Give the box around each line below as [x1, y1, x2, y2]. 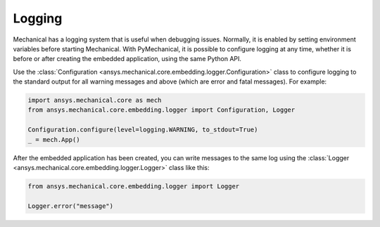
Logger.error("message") [27, 202, 114, 210]
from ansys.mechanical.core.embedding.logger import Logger [27, 183, 240, 190]
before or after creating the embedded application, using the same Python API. [13, 55, 242, 63]
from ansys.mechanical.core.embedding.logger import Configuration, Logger [27, 106, 296, 114]
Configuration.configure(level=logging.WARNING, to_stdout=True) [27, 126, 258, 134]
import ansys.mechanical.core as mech [27, 96, 162, 105]
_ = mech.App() [27, 136, 80, 143]
